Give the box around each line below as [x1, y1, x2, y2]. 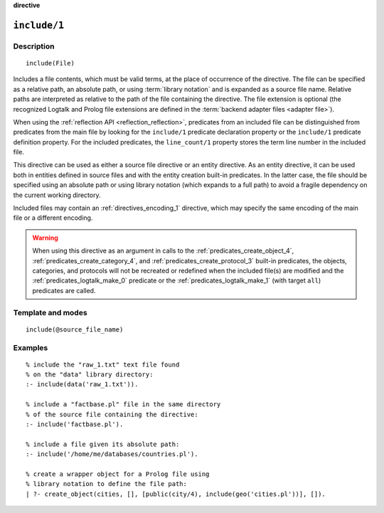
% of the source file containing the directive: [26, 410, 198, 418]
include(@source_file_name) [26, 325, 124, 334]
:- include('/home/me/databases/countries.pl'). [26, 450, 198, 458]
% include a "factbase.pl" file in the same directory [26, 401, 221, 408]
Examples [13, 342, 48, 352]
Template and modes [13, 307, 88, 317]
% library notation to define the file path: [26, 480, 188, 488]
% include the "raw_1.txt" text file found [26, 360, 180, 369]
